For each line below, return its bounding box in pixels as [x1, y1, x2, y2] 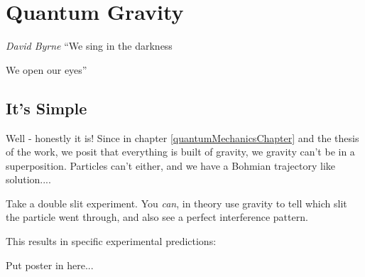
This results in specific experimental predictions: [6, 234, 217, 249]
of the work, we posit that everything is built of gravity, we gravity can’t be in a [6, 144, 355, 159]
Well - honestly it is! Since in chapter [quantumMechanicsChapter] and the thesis [6, 130, 359, 145]
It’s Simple [6, 97, 87, 119]
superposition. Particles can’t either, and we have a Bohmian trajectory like [6, 158, 335, 173]
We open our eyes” [6, 62, 87, 77]
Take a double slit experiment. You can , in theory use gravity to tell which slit [6, 195, 347, 210]
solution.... [6, 172, 51, 187]
